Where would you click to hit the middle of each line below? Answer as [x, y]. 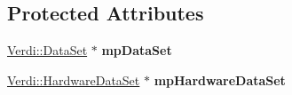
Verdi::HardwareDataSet [74, 79]
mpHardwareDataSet [220, 79]
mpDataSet [137, 50]
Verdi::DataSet [47, 50]
